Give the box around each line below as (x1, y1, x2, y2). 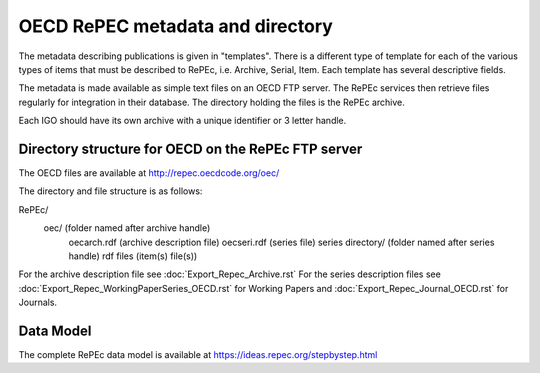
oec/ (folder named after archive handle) (43, 222, 211, 234)
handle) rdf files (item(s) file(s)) (68, 250, 198, 262)
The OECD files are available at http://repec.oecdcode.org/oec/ (18, 167, 280, 179)
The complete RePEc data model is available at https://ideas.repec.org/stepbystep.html (18, 349, 378, 361)
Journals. (18, 296, 58, 309)
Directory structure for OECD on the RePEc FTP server (18, 140, 363, 157)
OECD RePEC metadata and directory (18, 15, 334, 37)
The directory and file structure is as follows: (18, 185, 203, 197)
